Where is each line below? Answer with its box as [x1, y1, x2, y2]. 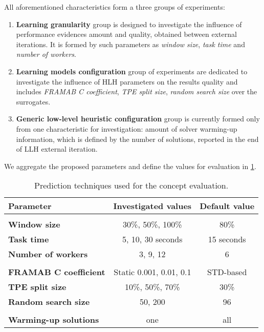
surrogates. [16, 96, 51, 107]
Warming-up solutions [8, 314, 99, 326]
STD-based [207, 266, 247, 278]
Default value [200, 200, 255, 212]
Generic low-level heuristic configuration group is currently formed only [16, 113, 260, 124]
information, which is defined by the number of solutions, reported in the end [16, 133, 259, 144]
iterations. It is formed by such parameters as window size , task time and [16, 38, 245, 49]
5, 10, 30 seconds [122, 233, 183, 245]
